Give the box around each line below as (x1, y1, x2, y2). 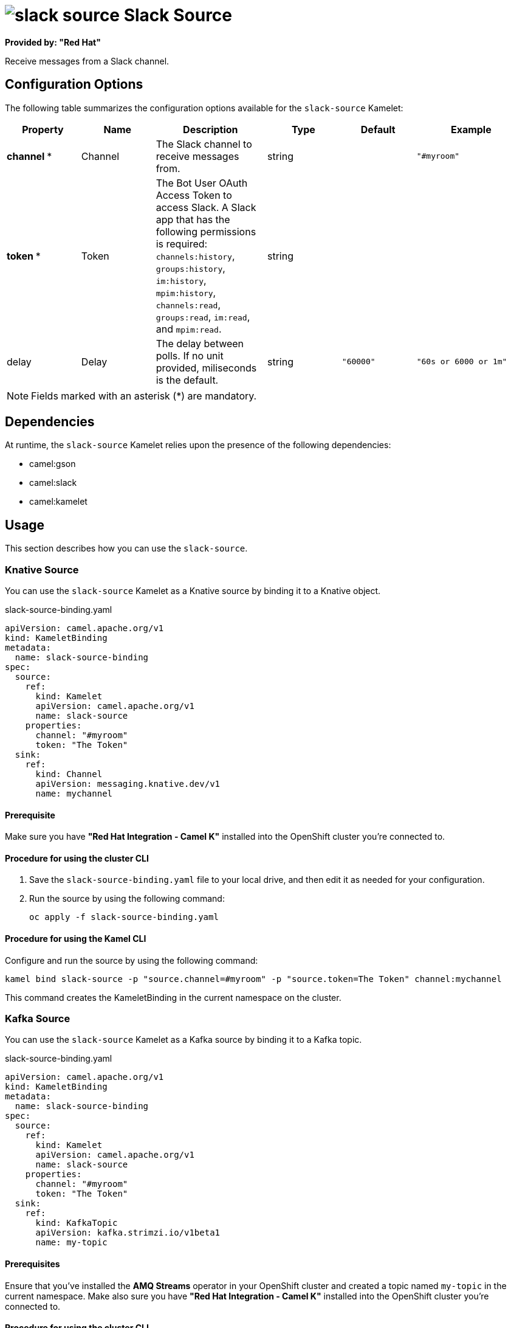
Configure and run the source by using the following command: (5, 955, 258, 966)
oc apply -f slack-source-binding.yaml (29, 912, 219, 922)
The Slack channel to (156, 137, 252, 150)
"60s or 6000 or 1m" (416, 357, 507, 367)
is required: (156, 237, 208, 250)
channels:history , (156, 249, 235, 262)
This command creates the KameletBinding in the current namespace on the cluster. (5, 992, 341, 1003)
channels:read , (156, 298, 221, 311)
